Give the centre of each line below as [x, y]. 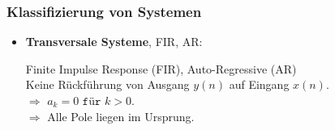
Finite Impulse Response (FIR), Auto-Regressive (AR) [161, 68]
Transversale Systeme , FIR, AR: [114, 42]
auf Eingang [259, 84]
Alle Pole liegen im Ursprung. [121, 116]
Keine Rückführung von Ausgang [107, 84]
